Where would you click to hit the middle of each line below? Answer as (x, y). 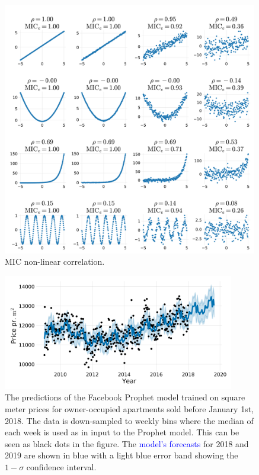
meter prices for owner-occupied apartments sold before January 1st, (129, 408)
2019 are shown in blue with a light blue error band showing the (121, 455)
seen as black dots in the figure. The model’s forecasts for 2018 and (127, 443)
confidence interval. (61, 466)
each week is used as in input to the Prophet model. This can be (122, 432)
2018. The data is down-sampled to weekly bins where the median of (129, 420)
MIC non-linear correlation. (55, 261)
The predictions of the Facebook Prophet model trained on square (125, 397)
